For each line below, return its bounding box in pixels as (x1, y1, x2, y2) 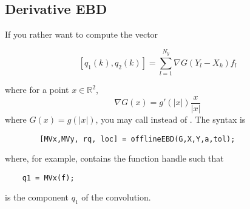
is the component (5, 191, 69, 204)
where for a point (5, 83, 69, 96)
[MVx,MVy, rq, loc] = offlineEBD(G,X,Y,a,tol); (39, 134, 235, 143)
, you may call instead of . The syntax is (95, 112, 246, 125)
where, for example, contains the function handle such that (5, 152, 224, 165)
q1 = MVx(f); (22, 173, 75, 182)
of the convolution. (81, 191, 151, 204)
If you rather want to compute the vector (5, 28, 158, 41)
